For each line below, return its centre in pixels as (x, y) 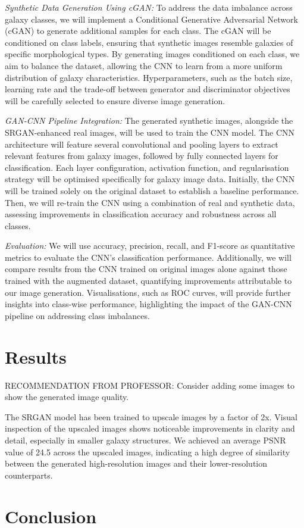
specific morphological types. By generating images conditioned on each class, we (152, 54)
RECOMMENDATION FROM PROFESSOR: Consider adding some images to (150, 385)
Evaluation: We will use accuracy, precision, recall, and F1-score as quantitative (150, 246)
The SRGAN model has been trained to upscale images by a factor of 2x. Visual (151, 416)
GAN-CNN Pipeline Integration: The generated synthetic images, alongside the (149, 121)
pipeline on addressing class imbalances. (77, 315)
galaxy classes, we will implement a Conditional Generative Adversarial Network (151, 19)
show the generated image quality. (67, 397)
